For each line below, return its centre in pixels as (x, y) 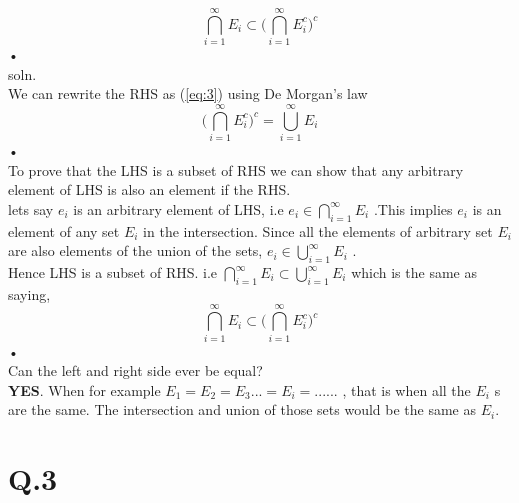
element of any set (64, 230)
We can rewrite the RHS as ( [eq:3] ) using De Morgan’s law (188, 93)
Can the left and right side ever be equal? (135, 370)
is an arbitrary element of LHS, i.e (178, 208)
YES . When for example (84, 389)
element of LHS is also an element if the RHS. (149, 189)
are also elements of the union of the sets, (135, 250)
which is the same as (414, 272)
